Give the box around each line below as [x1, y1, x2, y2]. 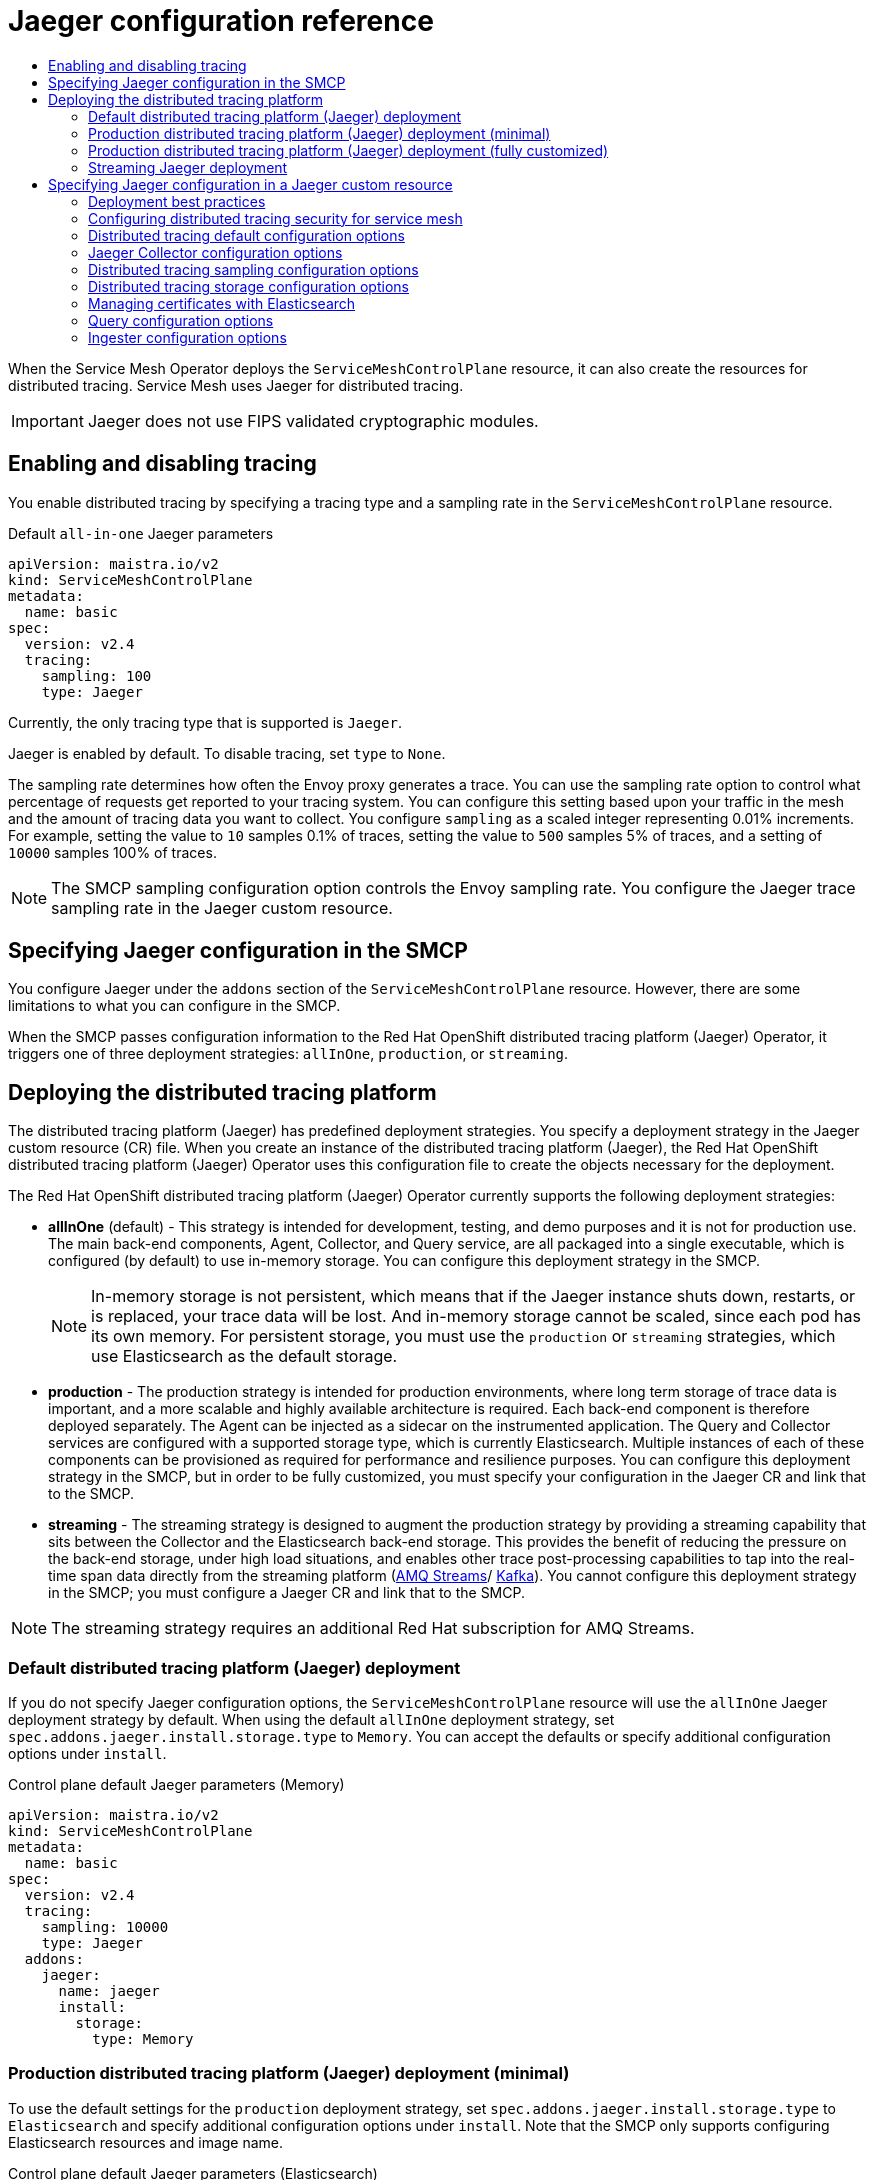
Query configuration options [88, 311, 274, 329]
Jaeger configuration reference [8, 4, 434, 38]
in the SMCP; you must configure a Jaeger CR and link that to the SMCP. [48, 1584, 525, 1602]
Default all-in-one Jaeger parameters [8, 524, 274, 542]
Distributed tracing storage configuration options [88, 277, 409, 295]
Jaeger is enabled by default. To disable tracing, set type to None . [8, 744, 446, 762]
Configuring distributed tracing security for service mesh [88, 209, 463, 227]
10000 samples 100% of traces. [8, 843, 217, 861]
